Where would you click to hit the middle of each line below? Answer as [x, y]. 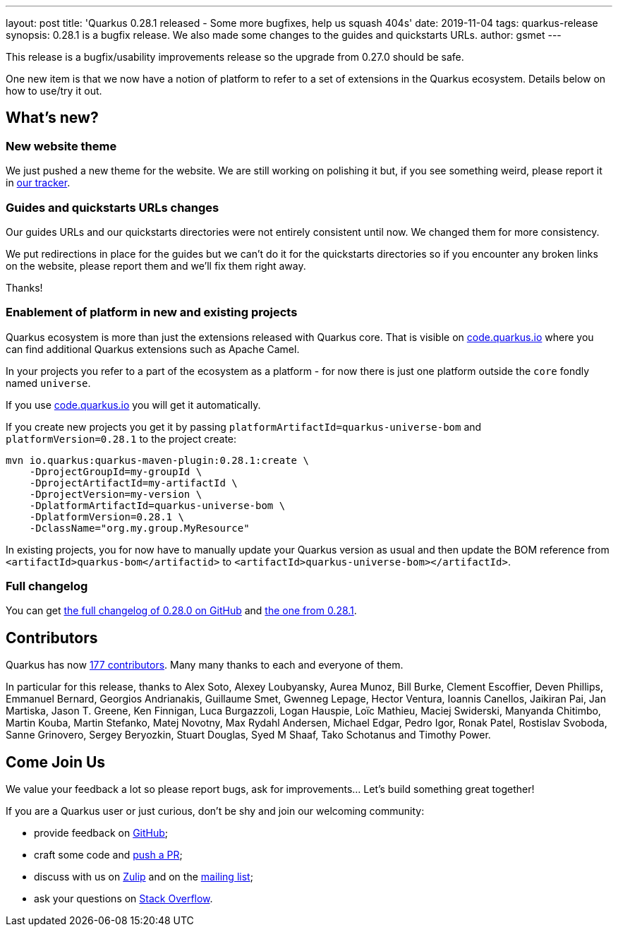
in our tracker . [38, 183]
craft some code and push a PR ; [108, 855]
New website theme [61, 146]
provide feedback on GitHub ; [101, 833]
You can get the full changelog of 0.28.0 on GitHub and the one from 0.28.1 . [181, 611]
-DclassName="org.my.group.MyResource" [139, 528]
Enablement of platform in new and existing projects [152, 312]
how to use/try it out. [54, 91]
